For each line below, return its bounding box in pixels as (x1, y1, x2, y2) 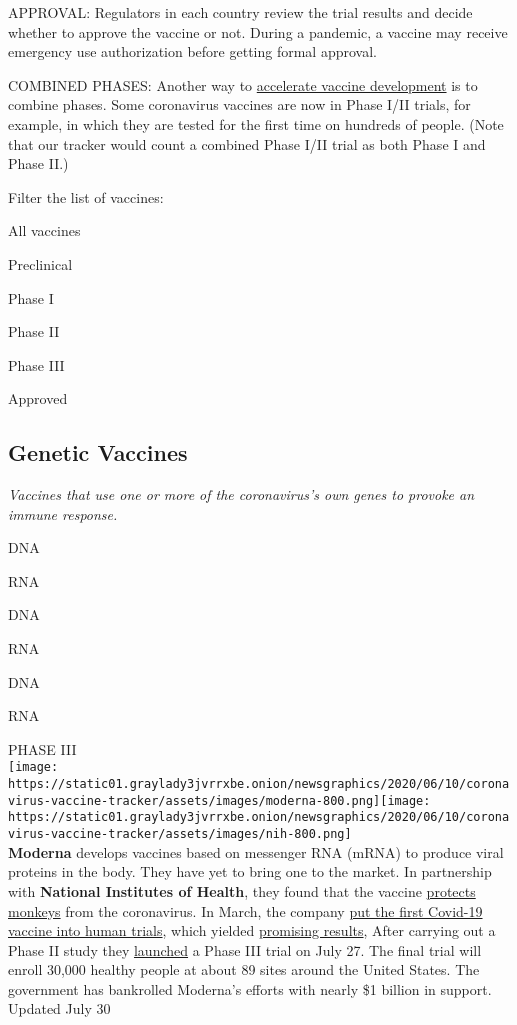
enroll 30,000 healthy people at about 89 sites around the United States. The (8, 959, 480, 980)
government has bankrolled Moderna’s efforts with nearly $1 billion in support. (8, 978, 492, 999)
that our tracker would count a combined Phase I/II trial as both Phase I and (8, 133, 486, 154)
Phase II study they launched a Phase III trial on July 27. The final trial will (8, 939, 482, 960)
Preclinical (8, 253, 73, 274)
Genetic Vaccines (8, 437, 188, 468)
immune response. (8, 503, 118, 524)
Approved (8, 388, 68, 409)
